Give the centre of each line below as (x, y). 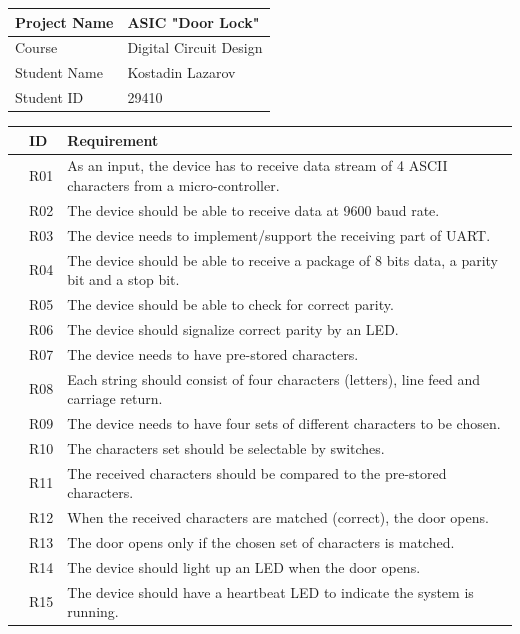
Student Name (59, 72)
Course (36, 47)
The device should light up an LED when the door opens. (244, 566)
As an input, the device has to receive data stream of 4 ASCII (257, 165)
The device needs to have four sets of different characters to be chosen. (284, 423)
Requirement (113, 139)
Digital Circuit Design (195, 47)
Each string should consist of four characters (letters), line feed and (274, 378)
